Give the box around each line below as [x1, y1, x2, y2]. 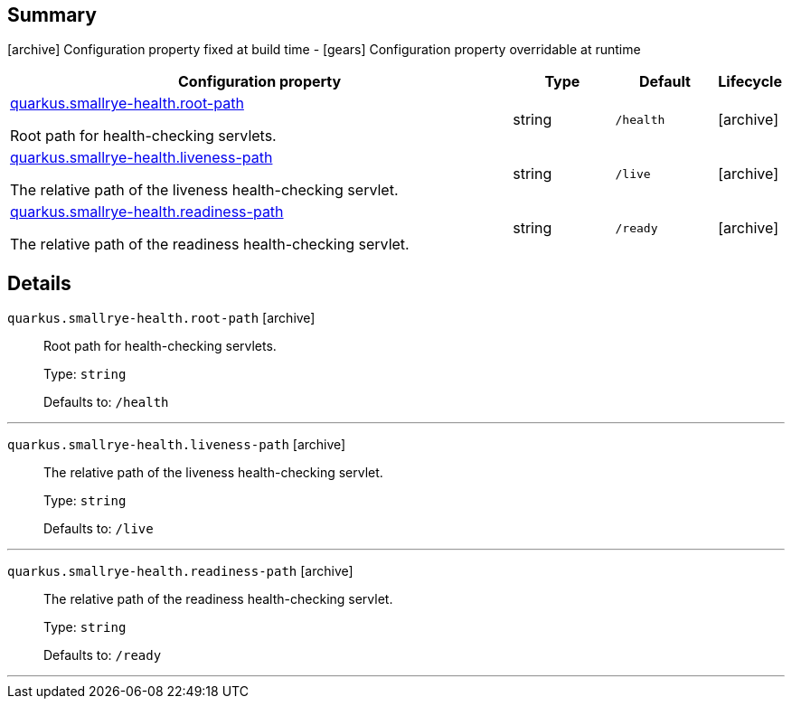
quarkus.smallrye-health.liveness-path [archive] [7, 437, 346, 453]
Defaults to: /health [43, 394, 169, 410]
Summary [7, 4, 97, 26]
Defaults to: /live [43, 521, 154, 537]
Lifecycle [718, 72, 782, 91]
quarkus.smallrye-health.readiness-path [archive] [7, 563, 354, 579]
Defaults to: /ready [43, 647, 162, 664]
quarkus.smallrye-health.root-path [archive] [7, 310, 316, 326]
